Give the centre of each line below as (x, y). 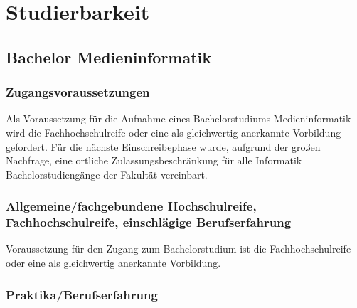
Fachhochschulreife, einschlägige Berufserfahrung (149, 222)
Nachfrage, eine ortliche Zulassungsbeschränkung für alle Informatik (154, 160)
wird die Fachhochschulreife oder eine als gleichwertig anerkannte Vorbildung (174, 132)
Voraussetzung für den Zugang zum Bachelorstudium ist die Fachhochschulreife (178, 249)
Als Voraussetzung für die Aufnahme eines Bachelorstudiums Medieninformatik (178, 118)
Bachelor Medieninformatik (109, 57)
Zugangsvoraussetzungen (78, 92)
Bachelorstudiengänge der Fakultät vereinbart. (107, 174)
